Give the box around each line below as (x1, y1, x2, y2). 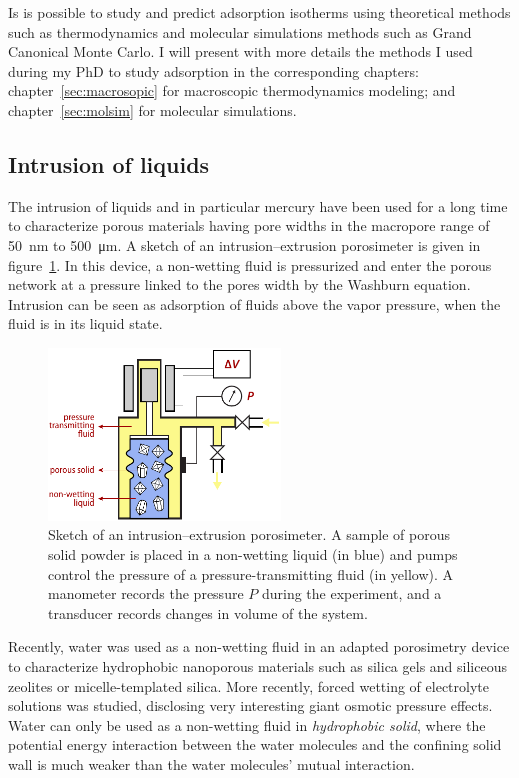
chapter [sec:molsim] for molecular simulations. (8, 99, 297, 120)
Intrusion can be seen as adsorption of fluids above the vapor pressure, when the (8, 293, 501, 314)
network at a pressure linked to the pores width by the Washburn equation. (8, 274, 471, 295)
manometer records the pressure (48, 583, 244, 604)
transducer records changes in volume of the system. (48, 602, 368, 623)
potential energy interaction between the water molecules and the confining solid (8, 734, 502, 755)
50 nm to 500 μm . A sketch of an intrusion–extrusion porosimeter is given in (8, 234, 481, 255)
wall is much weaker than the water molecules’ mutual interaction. (8, 753, 415, 774)
